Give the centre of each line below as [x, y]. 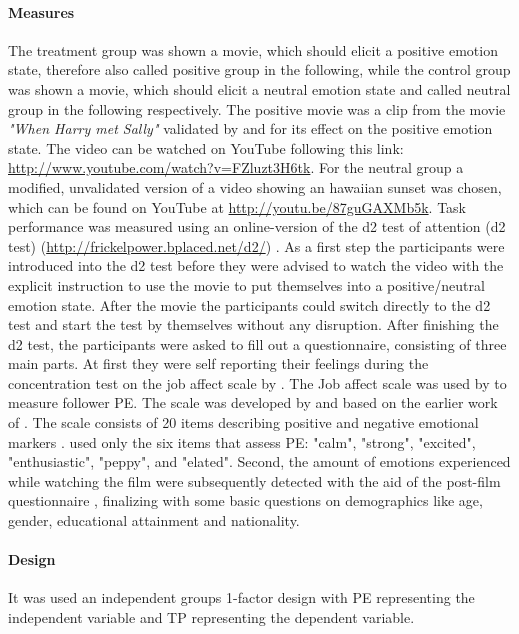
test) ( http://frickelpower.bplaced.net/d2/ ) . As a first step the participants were [256, 245]
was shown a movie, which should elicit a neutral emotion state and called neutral [259, 88]
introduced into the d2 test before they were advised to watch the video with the [256, 265]
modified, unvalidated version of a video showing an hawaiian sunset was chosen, [255, 186]
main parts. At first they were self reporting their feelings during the [218, 363]
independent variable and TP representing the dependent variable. [211, 617]
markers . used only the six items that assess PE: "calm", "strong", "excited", [242, 441]
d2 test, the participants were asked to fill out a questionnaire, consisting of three [257, 343]
